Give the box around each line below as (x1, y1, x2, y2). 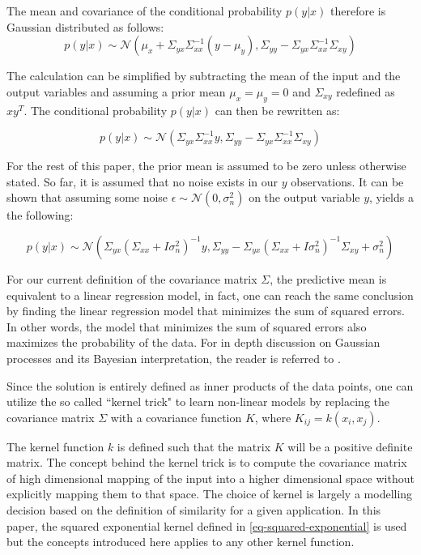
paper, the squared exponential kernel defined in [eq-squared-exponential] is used (6, 517, 407, 534)
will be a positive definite (287, 438, 413, 455)
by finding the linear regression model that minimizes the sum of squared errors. (6, 302, 405, 319)
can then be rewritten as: (215, 101, 340, 118)
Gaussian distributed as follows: (6, 18, 164, 35)
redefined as (336, 83, 395, 100)
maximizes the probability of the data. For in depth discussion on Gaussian (6, 334, 381, 351)
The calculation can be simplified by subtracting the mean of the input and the (6, 67, 401, 84)
